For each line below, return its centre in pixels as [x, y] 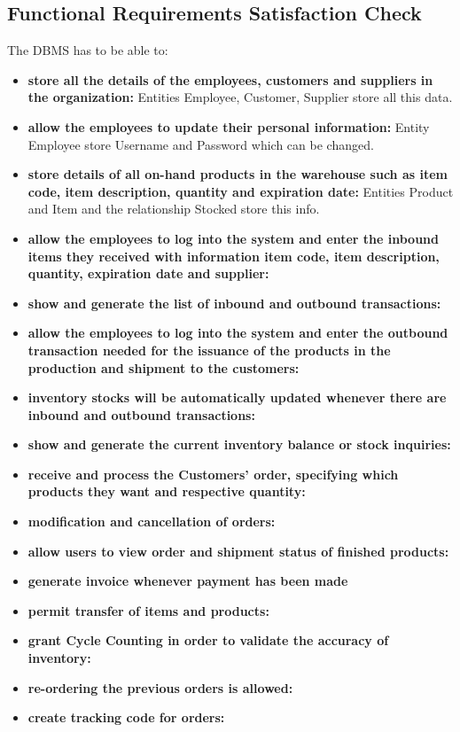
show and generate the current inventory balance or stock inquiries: [239, 444]
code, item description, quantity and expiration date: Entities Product [241, 191]
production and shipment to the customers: [164, 367]
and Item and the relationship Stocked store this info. [174, 209]
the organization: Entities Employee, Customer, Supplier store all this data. [240, 97]
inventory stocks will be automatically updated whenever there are [237, 397]
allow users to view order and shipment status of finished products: [238, 551]
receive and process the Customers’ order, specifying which [213, 474]
